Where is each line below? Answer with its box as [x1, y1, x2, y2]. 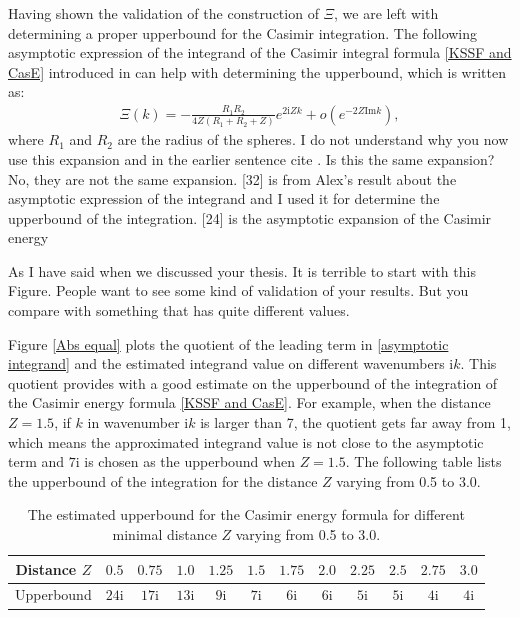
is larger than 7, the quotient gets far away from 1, [200, 412, 511, 433]
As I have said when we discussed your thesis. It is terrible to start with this [8, 260, 476, 281]
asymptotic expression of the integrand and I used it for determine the [8, 188, 440, 209]
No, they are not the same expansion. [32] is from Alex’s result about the [8, 168, 457, 189]
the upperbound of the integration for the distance [8, 470, 318, 491]
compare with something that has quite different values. [8, 300, 350, 321]
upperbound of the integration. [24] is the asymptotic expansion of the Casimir [8, 207, 492, 228]
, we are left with [334, 3, 439, 23]
